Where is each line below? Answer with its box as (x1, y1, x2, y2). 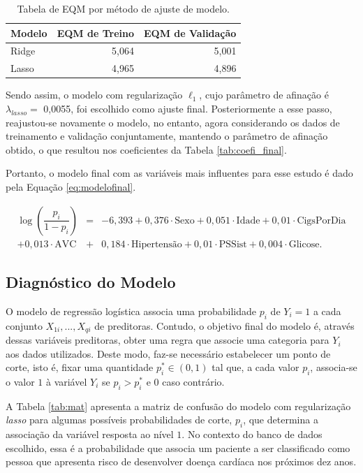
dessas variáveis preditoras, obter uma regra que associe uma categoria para (6, 333, 329, 347)
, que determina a (243, 412, 318, 427)
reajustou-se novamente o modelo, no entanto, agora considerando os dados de (6, 115, 340, 129)
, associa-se (310, 360, 357, 374)
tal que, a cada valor (212, 360, 299, 374)
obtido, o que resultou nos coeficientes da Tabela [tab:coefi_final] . (6, 142, 287, 157)
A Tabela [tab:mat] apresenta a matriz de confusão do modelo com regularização (6, 398, 351, 413)
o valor (6, 374, 35, 389)
